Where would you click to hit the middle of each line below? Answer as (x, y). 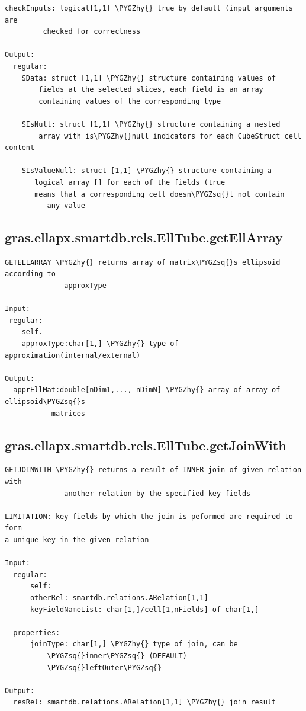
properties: (37, 632)
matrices (68, 413)
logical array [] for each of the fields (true (130, 182)
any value (66, 206)
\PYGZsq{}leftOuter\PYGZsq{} (104, 667)
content (20, 148)
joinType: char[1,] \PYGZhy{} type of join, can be (134, 644)
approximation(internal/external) (73, 355)
